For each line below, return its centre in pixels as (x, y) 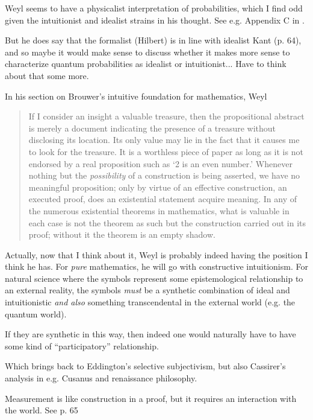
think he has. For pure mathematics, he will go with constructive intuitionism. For (156, 266)
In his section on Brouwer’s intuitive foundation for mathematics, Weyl (136, 96)
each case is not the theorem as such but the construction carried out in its (167, 222)
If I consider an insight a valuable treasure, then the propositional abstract (166, 116)
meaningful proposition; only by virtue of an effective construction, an (158, 187)
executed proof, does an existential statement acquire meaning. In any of (163, 199)
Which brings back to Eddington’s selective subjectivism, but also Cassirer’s (145, 366)
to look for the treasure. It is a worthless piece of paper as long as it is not (166, 151)
